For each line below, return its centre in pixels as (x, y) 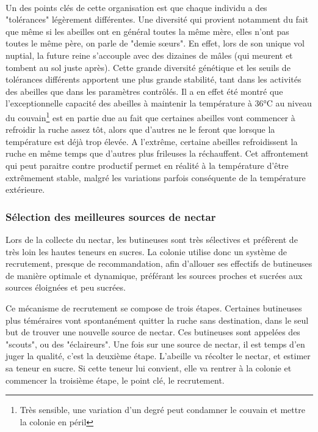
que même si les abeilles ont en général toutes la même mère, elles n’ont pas (147, 31)
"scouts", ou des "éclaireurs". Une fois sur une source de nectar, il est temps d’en (155, 344)
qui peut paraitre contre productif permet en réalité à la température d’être (147, 165)
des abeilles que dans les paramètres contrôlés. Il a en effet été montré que (144, 91)
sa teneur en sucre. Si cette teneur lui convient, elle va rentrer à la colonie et (149, 367)
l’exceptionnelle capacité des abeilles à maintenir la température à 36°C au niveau (159, 103)
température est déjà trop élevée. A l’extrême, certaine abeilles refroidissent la (152, 141)
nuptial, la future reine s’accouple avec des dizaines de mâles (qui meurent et (149, 55)
